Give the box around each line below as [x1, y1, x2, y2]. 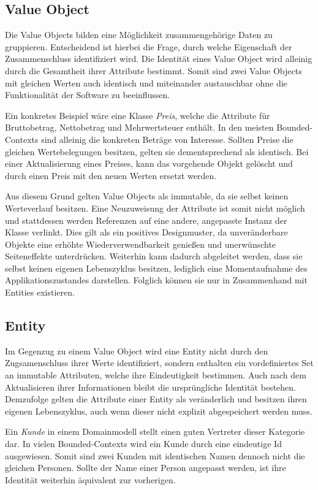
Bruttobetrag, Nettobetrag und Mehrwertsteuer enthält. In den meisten [5, 121, 274, 134]
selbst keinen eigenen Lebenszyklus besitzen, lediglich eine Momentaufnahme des [5, 261, 308, 274]
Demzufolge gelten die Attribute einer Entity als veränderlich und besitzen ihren [5, 392, 307, 405]
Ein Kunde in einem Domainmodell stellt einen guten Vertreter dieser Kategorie [5, 425, 305, 438]
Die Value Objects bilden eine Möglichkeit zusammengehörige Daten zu [5, 28, 273, 41]
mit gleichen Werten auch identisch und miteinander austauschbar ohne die [5, 76, 287, 89]
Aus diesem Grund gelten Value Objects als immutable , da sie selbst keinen [5, 189, 289, 202]
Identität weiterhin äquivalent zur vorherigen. [5, 473, 176, 486]
